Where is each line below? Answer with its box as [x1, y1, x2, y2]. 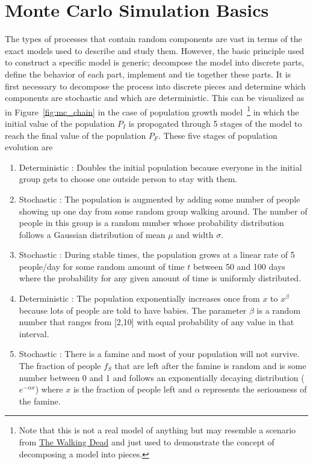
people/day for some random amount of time [19, 260, 185, 272]
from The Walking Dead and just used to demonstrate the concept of [19, 436, 274, 448]
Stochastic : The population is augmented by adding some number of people [19, 192, 300, 205]
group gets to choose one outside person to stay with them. [19, 172, 238, 185]
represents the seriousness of [203, 383, 307, 395]
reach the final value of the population [5, 129, 146, 141]
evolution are [5, 141, 53, 153]
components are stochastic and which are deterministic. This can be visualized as [5, 91, 305, 104]
